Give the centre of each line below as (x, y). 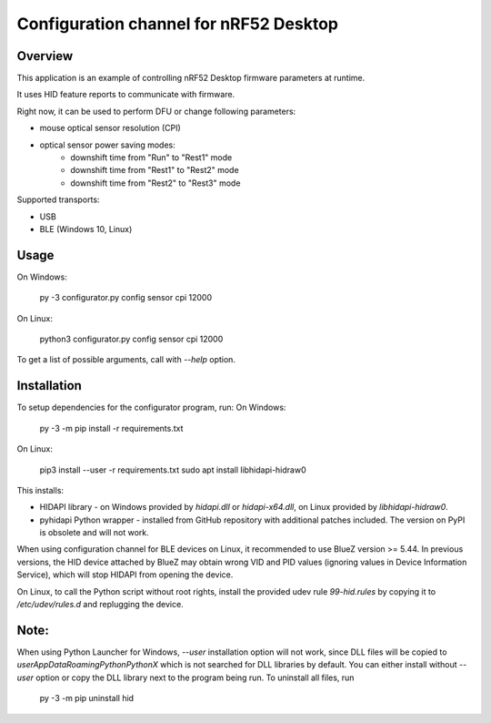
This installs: (40, 490)
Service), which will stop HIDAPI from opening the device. (125, 575)
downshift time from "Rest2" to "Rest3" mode (155, 183)
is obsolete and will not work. (94, 533)
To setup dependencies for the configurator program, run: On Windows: (151, 407)
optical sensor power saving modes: (108, 145)
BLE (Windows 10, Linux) (86, 229)
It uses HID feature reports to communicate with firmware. (126, 95)
